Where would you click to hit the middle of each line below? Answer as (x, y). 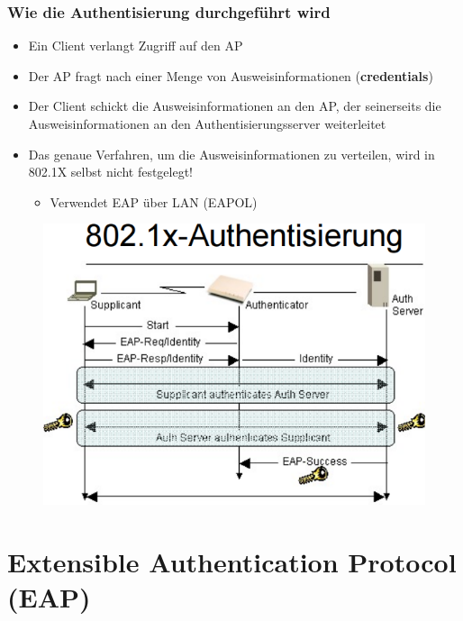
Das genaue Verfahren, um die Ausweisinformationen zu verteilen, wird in (231, 154)
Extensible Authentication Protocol (232, 561)
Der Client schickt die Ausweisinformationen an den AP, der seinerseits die (235, 106)
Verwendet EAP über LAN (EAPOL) (154, 201)
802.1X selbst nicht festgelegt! (111, 172)
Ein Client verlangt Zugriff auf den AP (136, 46)
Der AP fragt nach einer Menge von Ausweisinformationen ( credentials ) (231, 75)
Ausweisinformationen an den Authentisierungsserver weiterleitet (207, 123)
